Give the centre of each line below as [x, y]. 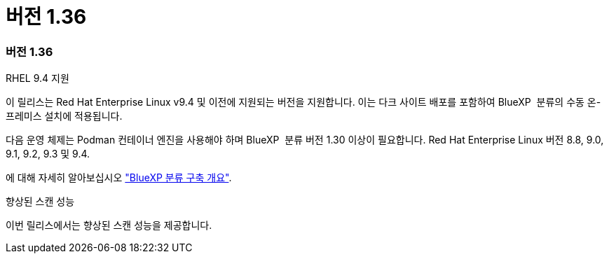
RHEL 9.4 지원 [37, 78]
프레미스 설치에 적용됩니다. [64, 116]
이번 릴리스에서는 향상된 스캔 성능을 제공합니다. [109, 225]
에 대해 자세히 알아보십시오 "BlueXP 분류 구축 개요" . [119, 178]
